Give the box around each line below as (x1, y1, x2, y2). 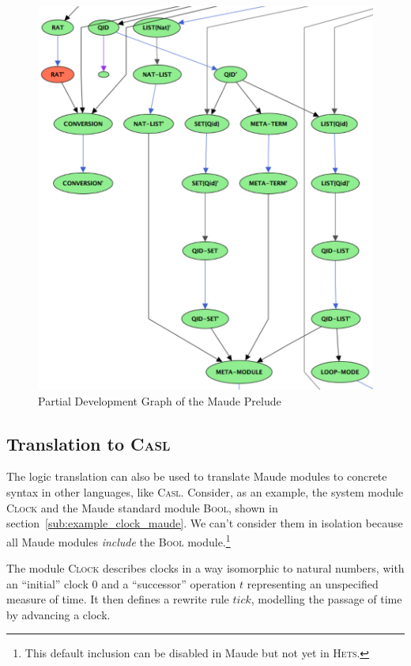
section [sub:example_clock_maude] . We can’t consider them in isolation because (6, 515, 403, 531)
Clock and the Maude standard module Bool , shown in (6, 499, 278, 516)
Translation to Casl (6, 431, 171, 455)
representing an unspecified (247, 575, 379, 592)
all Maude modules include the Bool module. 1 (6, 531, 231, 550)
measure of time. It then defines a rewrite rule (6, 591, 229, 607)
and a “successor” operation (101, 575, 236, 592)
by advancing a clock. (6, 606, 111, 622)
